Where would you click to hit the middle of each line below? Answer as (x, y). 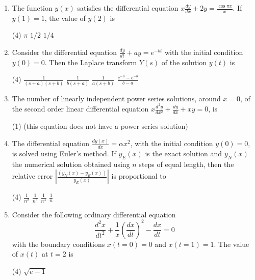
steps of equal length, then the (186, 164)
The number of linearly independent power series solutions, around (116, 98)
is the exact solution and (184, 153)
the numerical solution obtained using (71, 164)
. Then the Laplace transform (91, 62)
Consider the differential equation (64, 52)
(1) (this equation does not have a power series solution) (100, 126)
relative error (32, 176)
